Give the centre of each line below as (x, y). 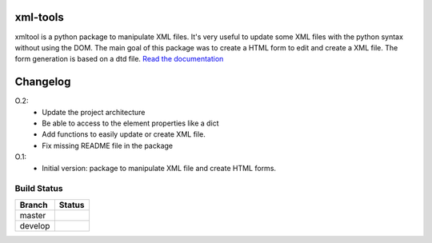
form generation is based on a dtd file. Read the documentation (119, 59)
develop (35, 225)
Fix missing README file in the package (108, 145)
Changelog (43, 82)
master (33, 215)
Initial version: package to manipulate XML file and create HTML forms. (159, 168)
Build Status (39, 189)
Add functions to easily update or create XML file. (124, 134)
